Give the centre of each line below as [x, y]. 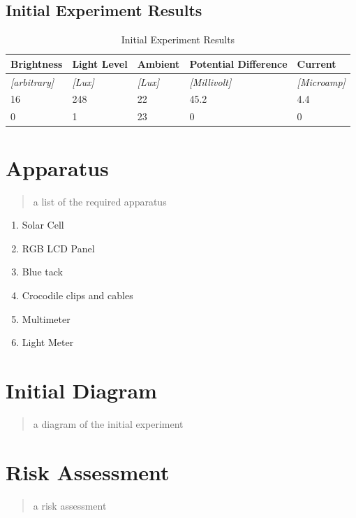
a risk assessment [70, 505]
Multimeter [46, 318]
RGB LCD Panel [58, 248]
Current [317, 63]
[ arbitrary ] [32, 81]
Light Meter [48, 342]
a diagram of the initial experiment [108, 423]
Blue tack [42, 272]
